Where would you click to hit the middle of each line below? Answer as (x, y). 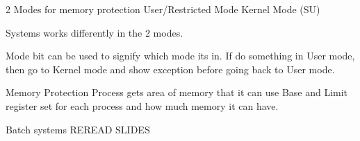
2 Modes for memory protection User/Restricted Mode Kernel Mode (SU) (163, 9)
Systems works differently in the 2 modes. (95, 32)
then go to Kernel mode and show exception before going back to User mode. (170, 69)
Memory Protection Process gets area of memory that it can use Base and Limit (177, 92)
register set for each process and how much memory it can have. (142, 105)
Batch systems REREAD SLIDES (78, 129)
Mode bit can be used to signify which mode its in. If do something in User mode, (180, 56)
